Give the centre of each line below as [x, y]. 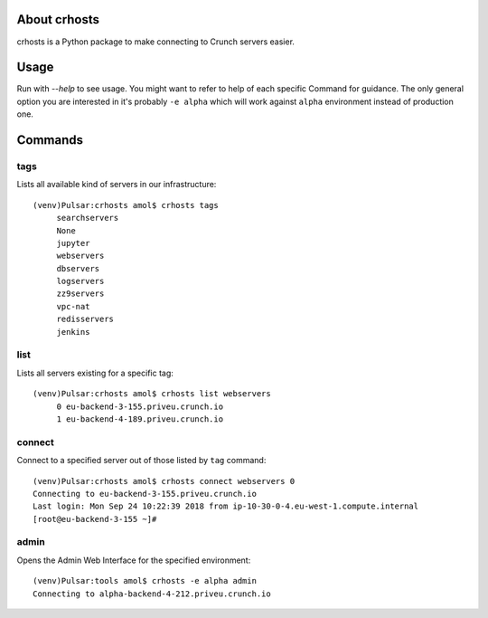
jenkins [73, 332]
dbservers [78, 268]
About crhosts [58, 19]
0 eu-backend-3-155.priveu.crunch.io [140, 406]
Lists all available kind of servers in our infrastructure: [117, 185]
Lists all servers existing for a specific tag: [95, 373]
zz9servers [80, 294]
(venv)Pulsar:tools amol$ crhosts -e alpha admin [145, 581]
